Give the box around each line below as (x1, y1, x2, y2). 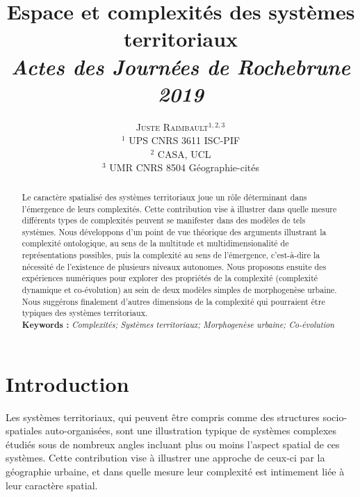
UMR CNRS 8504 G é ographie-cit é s (109, 160, 260, 175)
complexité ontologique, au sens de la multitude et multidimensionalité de (22, 237, 289, 249)
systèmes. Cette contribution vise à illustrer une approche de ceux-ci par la (6, 450, 325, 465)
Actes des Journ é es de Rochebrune (11, 52, 350, 81)
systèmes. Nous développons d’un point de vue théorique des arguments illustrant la (22, 226, 327, 237)
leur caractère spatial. (6, 478, 98, 492)
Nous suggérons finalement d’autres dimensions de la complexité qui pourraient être (22, 295, 325, 307)
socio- (322, 409, 347, 424)
